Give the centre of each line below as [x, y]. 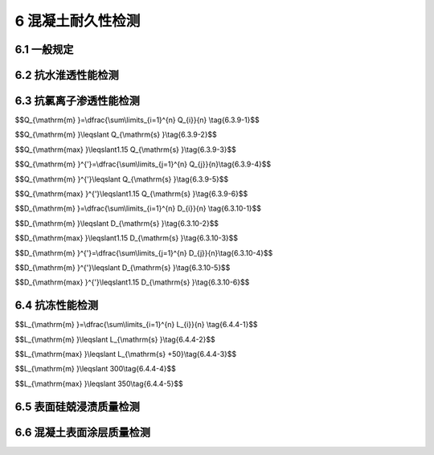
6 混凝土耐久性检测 [78, 21]
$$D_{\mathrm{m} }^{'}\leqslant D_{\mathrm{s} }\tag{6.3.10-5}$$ [123, 268]
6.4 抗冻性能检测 [57, 305]
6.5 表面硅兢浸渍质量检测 [77, 406]
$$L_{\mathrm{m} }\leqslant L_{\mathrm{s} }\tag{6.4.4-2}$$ [115, 339]
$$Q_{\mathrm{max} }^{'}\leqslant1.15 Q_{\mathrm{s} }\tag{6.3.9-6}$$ [131, 194]
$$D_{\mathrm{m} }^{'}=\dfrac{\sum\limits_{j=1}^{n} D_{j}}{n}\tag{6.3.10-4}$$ [144, 252]
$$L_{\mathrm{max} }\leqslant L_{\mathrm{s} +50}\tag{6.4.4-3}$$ [126, 355]
